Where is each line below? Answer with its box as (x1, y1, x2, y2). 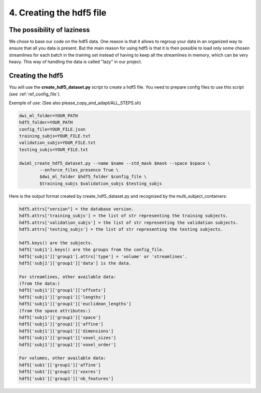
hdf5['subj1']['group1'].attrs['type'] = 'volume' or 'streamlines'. (19, 253, 188, 259)
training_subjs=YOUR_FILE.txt (19, 133, 91, 139)
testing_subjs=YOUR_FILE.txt (19, 147, 88, 152)
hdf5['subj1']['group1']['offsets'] (19, 287, 106, 293)
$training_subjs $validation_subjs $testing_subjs (39, 181, 162, 186)
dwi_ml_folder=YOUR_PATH (19, 113, 78, 118)
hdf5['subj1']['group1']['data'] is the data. (19, 260, 131, 266)
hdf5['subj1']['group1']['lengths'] (19, 294, 106, 300)
